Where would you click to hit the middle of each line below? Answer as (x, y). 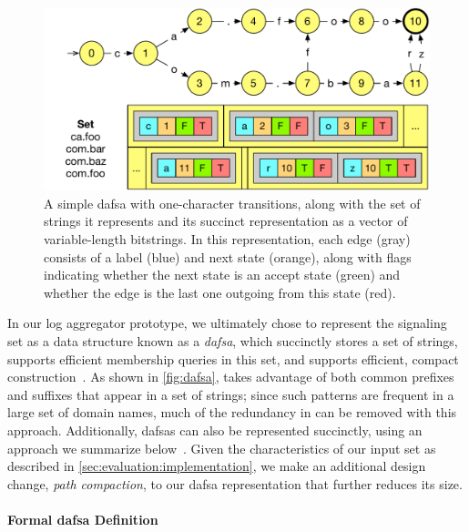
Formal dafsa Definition (83, 519)
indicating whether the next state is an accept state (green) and (222, 275)
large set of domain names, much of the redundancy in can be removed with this (232, 412)
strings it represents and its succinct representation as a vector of (226, 221)
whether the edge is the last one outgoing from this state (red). (220, 292)
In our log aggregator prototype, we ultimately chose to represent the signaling (227, 323)
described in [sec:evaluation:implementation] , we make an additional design (217, 466)
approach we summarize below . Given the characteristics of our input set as (222, 448)
